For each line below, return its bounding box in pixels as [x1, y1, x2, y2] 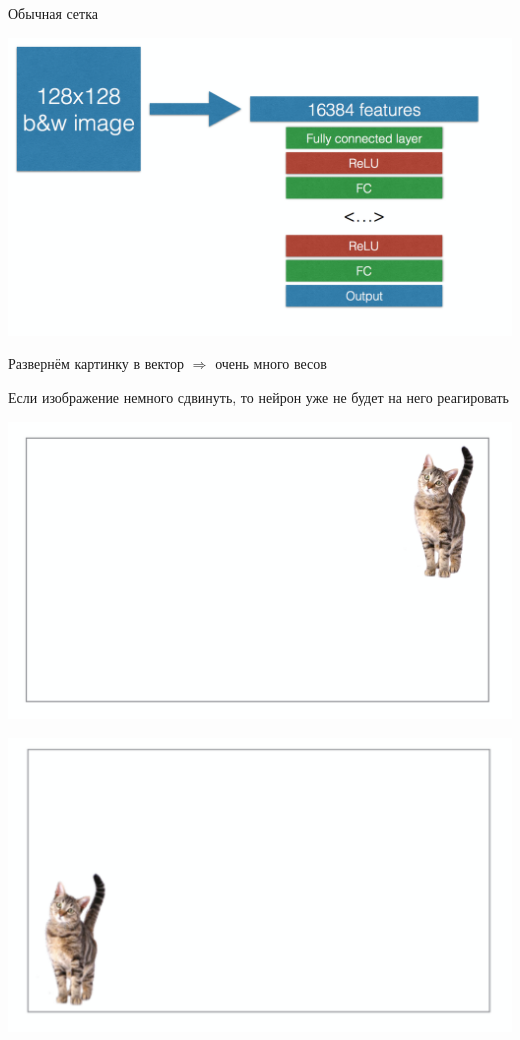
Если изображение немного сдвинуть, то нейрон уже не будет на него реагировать [8, 387, 509, 408]
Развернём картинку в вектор [8, 353, 185, 374]
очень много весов [215, 353, 327, 374]
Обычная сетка [8, 3, 99, 23]
